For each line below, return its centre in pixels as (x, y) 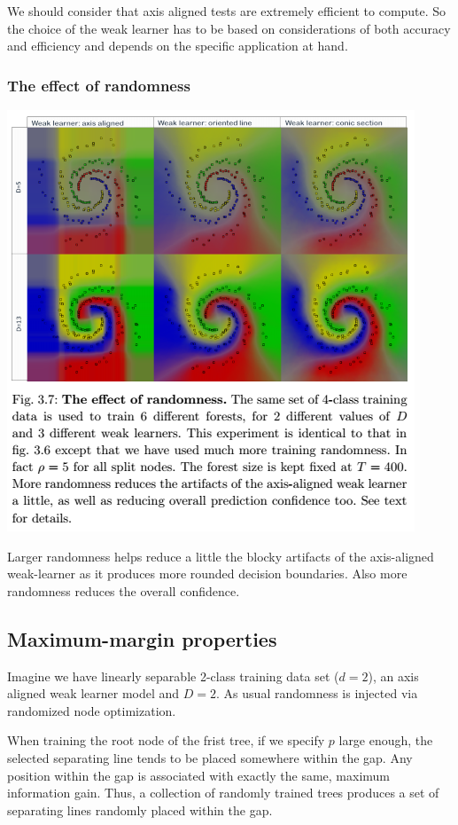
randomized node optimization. (92, 710)
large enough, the (386, 740)
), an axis (393, 676)
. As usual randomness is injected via (317, 693)
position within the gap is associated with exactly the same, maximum (199, 775)
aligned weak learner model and (93, 693)
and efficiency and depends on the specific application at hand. (178, 46)
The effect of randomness (99, 85)
